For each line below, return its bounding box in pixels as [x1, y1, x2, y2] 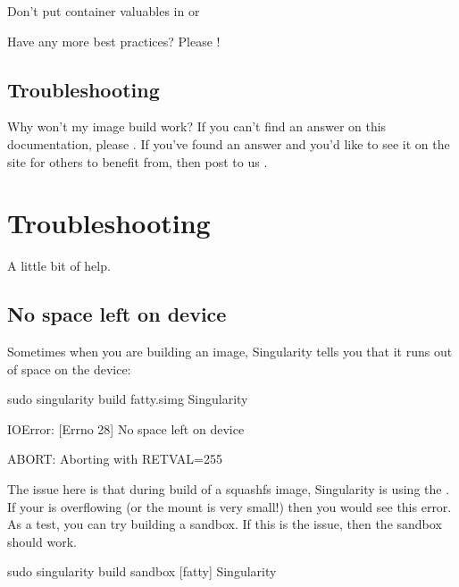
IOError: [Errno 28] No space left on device [7, 419, 245, 438]
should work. [7, 532, 77, 550]
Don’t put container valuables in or [7, 2, 200, 20]
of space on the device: [7, 359, 131, 378]
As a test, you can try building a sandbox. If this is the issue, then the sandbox [7, 515, 442, 533]
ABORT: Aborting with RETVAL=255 [7, 449, 222, 468]
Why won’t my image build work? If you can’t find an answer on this [7, 117, 387, 136]
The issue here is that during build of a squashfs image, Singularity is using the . [7, 480, 450, 499]
